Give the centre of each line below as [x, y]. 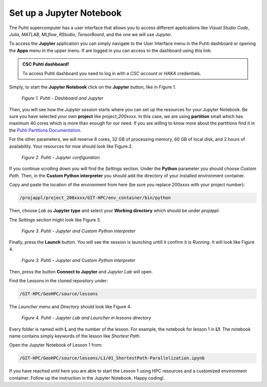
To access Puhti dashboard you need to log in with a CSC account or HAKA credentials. [112, 73]
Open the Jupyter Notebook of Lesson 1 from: [56, 345]
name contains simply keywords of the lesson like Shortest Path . [75, 336]
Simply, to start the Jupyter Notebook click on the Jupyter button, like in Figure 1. [93, 87]
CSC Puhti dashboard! [46, 64]
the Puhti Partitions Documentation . [45, 130]
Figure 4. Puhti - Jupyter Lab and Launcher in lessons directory [86, 318]
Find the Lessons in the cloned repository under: [59, 280]
